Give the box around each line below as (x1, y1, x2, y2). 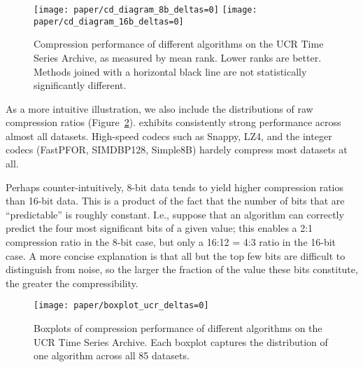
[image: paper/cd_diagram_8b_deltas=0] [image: (34, 5, 257, 15)
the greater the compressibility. (6, 275, 138, 290)
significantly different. (34, 78, 127, 92)
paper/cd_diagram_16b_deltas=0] (34, 16, 184, 27)
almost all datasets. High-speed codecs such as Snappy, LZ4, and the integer (6, 128, 332, 143)
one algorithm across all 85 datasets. (34, 348, 190, 363)
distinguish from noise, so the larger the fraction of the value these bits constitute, (6, 262, 358, 277)
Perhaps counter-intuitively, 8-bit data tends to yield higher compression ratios (6, 179, 344, 194)
